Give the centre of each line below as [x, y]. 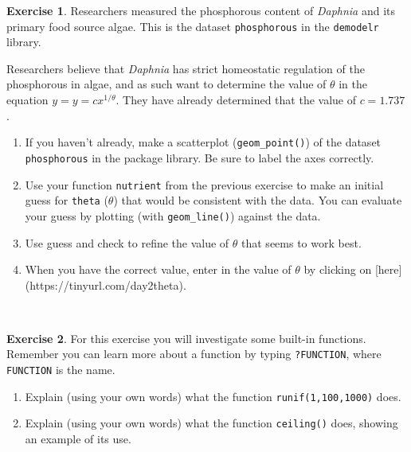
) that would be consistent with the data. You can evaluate [258, 200]
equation [27, 100]
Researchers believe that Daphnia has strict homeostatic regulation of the [186, 68]
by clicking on [338, 269]
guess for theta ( [67, 200]
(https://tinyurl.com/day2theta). [106, 284]
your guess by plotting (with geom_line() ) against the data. [173, 215]
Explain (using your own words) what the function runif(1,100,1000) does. [213, 396]
